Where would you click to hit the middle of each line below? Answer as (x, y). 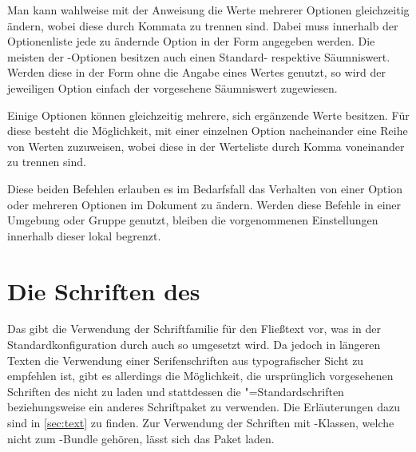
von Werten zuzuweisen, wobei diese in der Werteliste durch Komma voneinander (206, 146)
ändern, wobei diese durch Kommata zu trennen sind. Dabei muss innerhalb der (203, 25)
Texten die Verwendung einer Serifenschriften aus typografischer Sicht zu (186, 360)
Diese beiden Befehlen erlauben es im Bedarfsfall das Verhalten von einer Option (205, 188)
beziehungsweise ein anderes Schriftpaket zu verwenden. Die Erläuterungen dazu (204, 407)
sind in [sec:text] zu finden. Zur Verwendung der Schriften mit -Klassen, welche (201, 422)
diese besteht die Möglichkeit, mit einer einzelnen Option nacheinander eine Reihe (208, 131)
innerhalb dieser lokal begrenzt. (84, 235)
